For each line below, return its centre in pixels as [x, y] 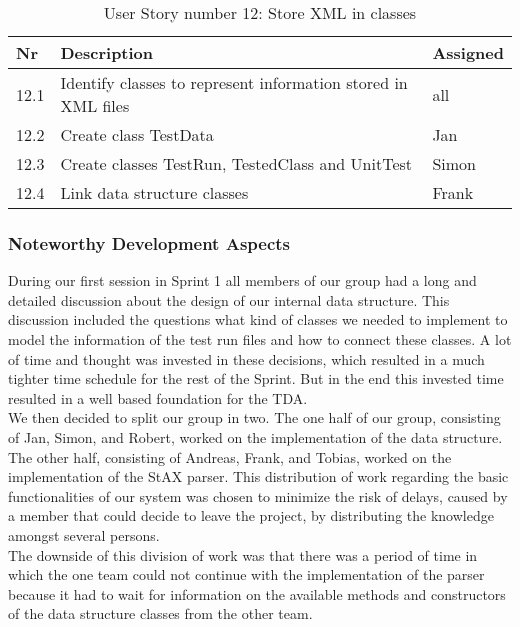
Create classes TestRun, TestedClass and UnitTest [236, 163]
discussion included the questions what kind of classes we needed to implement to [258, 319]
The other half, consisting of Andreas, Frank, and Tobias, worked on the [230, 456]
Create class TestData [137, 134]
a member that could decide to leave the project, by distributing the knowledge [251, 515]
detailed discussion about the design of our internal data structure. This [229, 299]
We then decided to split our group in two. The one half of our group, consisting [254, 417]
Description [107, 52]
